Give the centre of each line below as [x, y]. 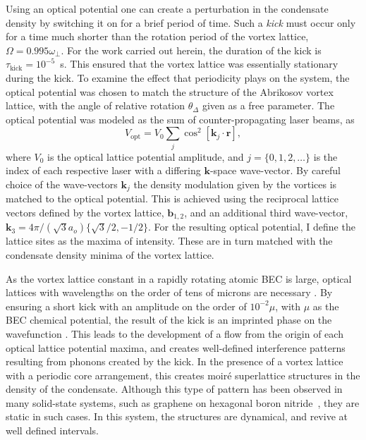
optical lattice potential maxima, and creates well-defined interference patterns [176, 347]
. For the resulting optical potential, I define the [251, 227]
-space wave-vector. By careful [275, 170]
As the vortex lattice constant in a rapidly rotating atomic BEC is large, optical [179, 278]
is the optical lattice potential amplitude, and [146, 156]
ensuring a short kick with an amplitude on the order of [126, 306]
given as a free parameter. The [268, 105]
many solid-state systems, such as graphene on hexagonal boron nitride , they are [183, 402]
